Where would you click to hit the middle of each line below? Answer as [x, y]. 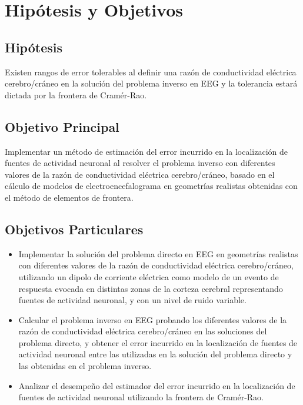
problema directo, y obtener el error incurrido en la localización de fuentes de [158, 342]
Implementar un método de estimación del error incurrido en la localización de [146, 151]
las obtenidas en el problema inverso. [85, 366]
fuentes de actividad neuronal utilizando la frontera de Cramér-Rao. [141, 397]
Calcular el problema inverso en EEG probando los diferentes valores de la [153, 319]
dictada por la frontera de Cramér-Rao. [76, 94]
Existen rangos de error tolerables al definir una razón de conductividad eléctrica [151, 72]
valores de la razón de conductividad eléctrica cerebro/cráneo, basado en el [140, 174]
